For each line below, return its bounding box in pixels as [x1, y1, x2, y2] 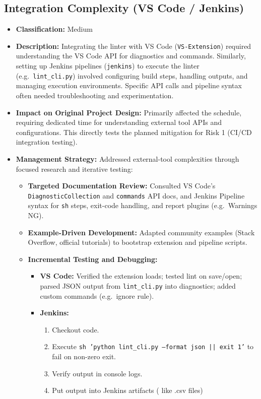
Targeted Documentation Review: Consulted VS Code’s [28, 180, 216, 191]
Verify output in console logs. [52, 368, 143, 378]
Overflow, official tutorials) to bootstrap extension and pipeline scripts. [28, 237, 247, 247]
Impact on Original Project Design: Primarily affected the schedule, [16, 107, 242, 117]
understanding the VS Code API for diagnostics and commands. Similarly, [16, 50, 246, 61]
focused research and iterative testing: [16, 163, 133, 174]
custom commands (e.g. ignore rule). [40, 290, 154, 301]
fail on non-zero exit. [52, 351, 116, 362]
